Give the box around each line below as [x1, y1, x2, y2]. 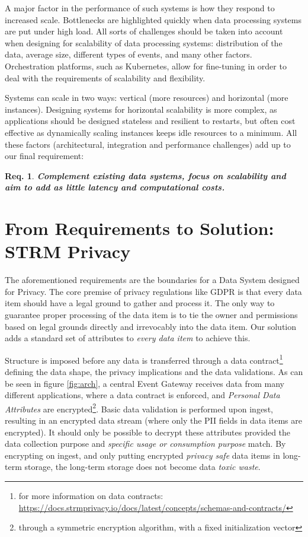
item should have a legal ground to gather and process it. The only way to [5, 297, 275, 309]
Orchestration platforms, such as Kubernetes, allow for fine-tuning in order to [5, 59, 287, 72]
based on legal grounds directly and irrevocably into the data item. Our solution [5, 320, 297, 332]
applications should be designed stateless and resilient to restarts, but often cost [5, 115, 296, 127]
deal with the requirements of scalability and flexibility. [5, 71, 206, 84]
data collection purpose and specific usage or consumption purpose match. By [5, 437, 286, 450]
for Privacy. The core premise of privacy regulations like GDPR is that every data [5, 285, 302, 297]
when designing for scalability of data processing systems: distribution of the [5, 36, 283, 49]
